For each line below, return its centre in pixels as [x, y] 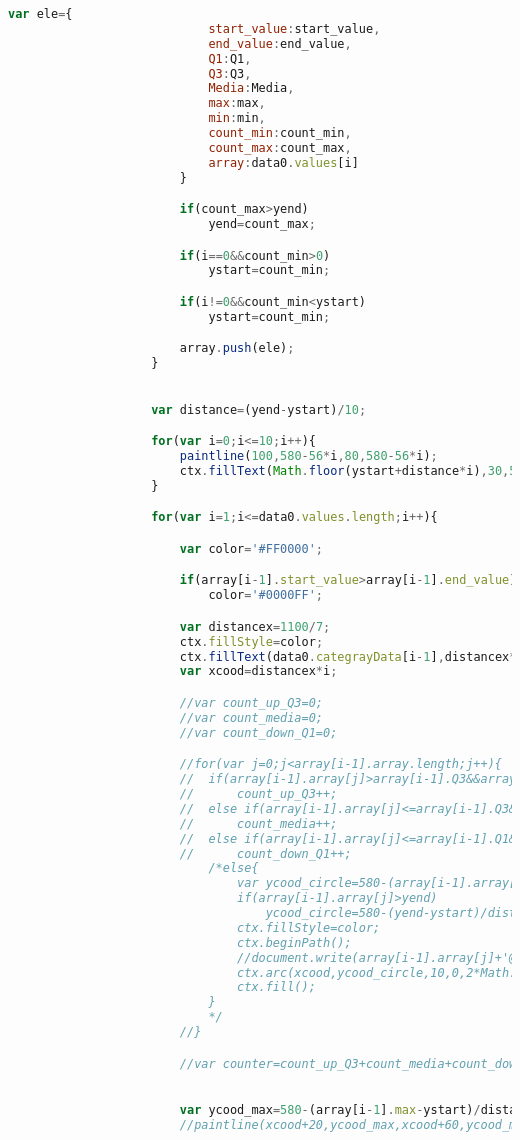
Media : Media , [251, 88]
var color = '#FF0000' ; [251, 548]
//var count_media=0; [251, 717]
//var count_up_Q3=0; [251, 702]
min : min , [237, 118]
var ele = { [40, 14]
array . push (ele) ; [237, 348]
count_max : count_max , [280, 147]
